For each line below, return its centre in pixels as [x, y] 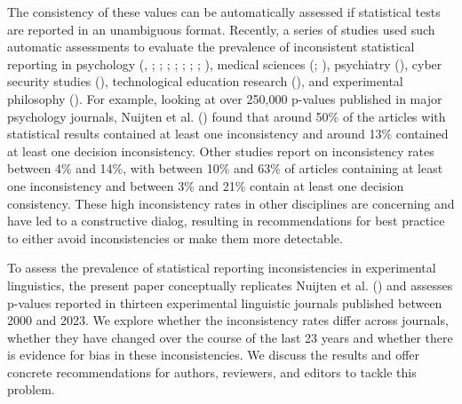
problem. [31, 389]
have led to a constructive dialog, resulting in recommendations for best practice [226, 221]
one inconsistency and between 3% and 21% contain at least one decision [206, 185]
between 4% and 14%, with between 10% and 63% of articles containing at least [225, 168]
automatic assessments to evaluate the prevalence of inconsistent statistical [211, 47]
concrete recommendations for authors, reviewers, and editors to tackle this [212, 372]
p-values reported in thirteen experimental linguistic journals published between [225, 302]
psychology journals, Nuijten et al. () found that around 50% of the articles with [227, 116]
